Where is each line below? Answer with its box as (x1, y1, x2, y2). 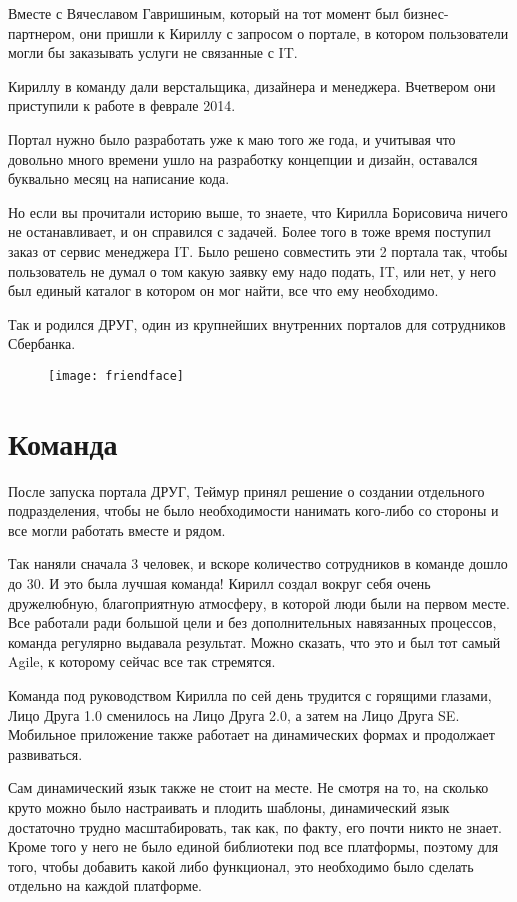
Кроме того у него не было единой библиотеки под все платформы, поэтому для (8, 836, 499, 857)
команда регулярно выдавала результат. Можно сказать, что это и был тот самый (8, 631, 501, 652)
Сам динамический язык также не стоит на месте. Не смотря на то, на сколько (8, 777, 489, 798)
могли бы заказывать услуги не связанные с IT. (8, 42, 298, 63)
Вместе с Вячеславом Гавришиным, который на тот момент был (8, 3, 399, 23)
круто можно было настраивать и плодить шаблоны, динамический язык (8, 797, 450, 817)
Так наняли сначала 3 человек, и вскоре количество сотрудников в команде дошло (8, 553, 508, 574)
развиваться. (8, 743, 83, 764)
